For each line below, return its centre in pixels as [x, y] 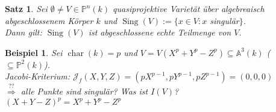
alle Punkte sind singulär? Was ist [84, 91]
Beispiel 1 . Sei [34, 52]
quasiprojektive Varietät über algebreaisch [189, 8]
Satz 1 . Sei [26, 8]
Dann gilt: [24, 32]
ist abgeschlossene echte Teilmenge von [160, 32]
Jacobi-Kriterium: [37, 76]
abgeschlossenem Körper [49, 20]
